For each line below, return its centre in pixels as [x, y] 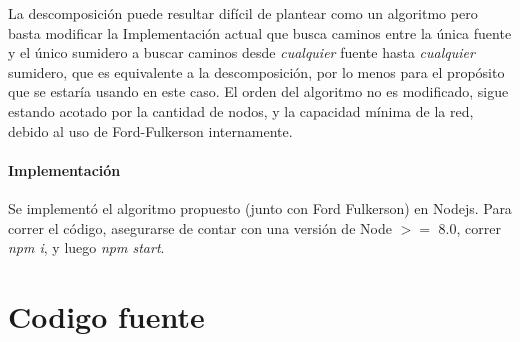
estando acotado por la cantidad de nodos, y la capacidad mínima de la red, [241, 110]
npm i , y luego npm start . [86, 247]
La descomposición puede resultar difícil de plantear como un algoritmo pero [243, 13]
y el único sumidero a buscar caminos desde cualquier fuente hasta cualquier [241, 52]
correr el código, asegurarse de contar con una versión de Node [200, 227]
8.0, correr [469, 227]
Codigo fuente [106, 315]
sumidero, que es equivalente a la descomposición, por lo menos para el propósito [256, 71]
